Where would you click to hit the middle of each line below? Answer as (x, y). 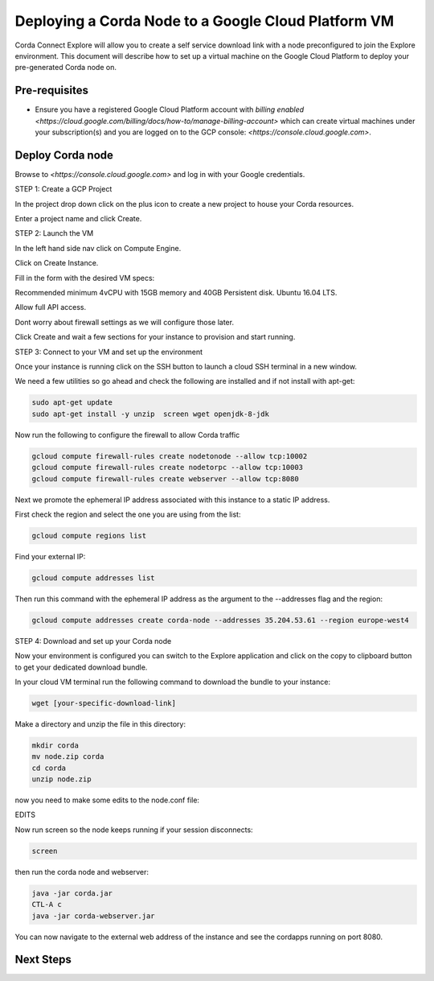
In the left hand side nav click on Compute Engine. (98, 248)
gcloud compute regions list (89, 536)
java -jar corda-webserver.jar (94, 916)
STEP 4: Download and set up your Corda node (93, 641)
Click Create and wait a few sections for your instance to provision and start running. (155, 337)
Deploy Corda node (64, 155)
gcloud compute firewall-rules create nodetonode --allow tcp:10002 (170, 456)
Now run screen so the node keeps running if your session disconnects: (134, 830)
